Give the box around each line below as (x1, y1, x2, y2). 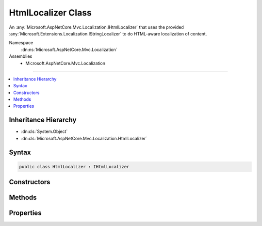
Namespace (9, 40, 33, 46)
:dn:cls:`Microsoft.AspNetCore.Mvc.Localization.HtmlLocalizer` (21, 135, 147, 141)
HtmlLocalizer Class (9, 7, 92, 18)
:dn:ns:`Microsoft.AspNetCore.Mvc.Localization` (21, 47, 117, 52)
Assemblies (9, 53, 33, 59)
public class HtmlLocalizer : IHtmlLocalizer (19, 164, 130, 169)
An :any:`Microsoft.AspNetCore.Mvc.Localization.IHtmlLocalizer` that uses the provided (9, 24, 184, 30)
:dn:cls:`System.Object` (21, 129, 68, 134)
